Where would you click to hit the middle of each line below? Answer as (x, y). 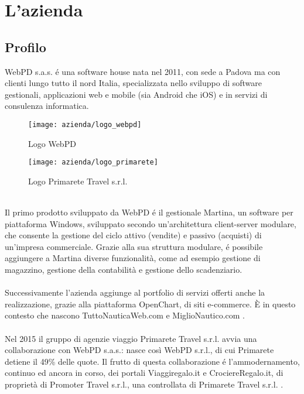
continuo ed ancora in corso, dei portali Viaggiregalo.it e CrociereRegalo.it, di (144, 373)
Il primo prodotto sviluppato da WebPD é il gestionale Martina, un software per (149, 212)
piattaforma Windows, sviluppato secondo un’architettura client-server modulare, (151, 223)
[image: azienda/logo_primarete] (93, 162)
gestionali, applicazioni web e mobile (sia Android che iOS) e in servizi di (136, 94)
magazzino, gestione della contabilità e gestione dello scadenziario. (124, 270)
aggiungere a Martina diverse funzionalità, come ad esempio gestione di (133, 258)
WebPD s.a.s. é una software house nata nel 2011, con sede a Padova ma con (143, 71)
